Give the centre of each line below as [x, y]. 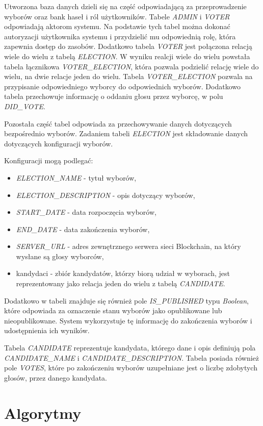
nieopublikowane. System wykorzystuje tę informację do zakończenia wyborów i [128, 320]
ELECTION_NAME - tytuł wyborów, [76, 177]
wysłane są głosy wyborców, [60, 256]
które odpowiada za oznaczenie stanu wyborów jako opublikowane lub [113, 310]
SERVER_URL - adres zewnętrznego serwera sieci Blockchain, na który [128, 246]
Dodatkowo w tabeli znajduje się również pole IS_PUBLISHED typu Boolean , [126, 300]
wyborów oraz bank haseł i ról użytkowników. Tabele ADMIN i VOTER [117, 16]
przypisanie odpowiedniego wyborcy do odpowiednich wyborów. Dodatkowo [123, 86]
